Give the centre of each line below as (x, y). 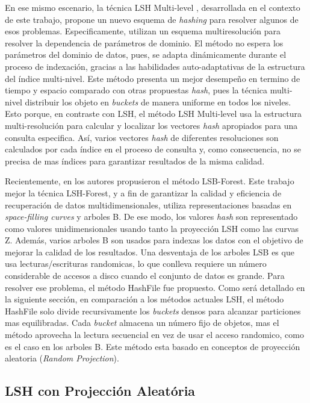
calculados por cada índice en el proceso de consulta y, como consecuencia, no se (153, 149)
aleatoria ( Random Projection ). (62, 358)
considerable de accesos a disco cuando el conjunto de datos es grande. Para (145, 276)
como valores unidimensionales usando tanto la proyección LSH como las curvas (152, 228)
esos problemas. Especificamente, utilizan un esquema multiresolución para (143, 31)
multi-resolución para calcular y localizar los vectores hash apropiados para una (151, 125)
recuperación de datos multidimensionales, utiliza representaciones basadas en (148, 205)
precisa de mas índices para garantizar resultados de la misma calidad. (135, 161)
